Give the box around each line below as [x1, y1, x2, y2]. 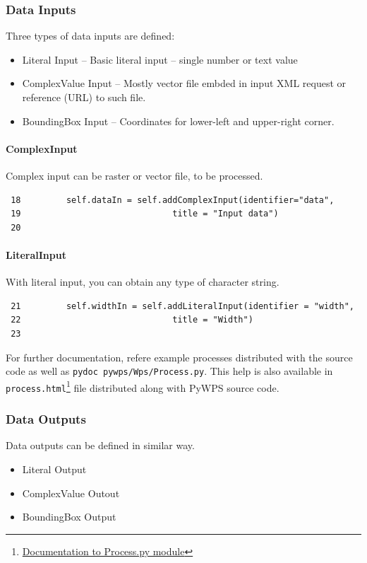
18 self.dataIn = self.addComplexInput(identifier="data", [11, 195, 335, 205]
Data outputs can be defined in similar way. [6, 438, 195, 453]
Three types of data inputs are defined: [6, 28, 175, 43]
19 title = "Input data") [11, 209, 279, 219]
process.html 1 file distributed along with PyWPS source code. [6, 378, 279, 395]
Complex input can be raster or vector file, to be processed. [6, 168, 263, 182]
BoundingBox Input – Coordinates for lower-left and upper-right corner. [22, 113, 335, 128]
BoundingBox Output [22, 509, 116, 524]
